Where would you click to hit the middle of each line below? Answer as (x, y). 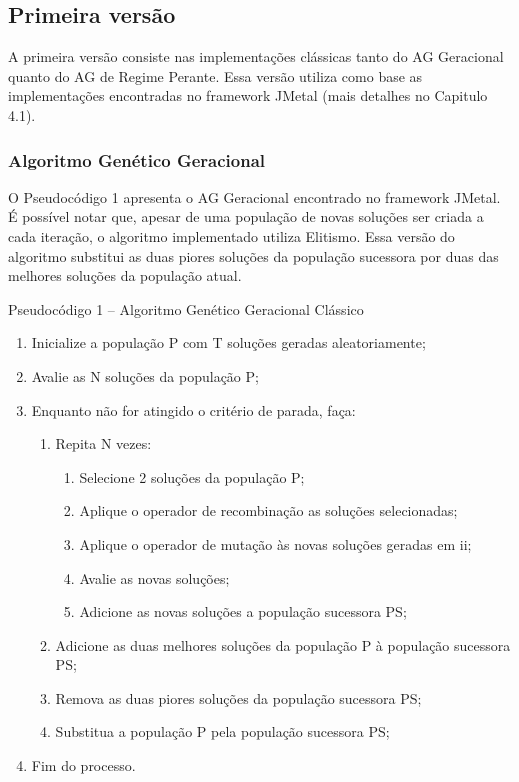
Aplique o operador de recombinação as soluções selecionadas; (268, 510)
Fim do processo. (83, 765)
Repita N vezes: (103, 443)
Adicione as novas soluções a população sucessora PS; (243, 611)
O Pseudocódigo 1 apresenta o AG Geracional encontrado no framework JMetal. (254, 196)
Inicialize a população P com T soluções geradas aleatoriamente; (228, 342)
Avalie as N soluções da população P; (145, 375)
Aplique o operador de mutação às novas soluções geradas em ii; (275, 543)
